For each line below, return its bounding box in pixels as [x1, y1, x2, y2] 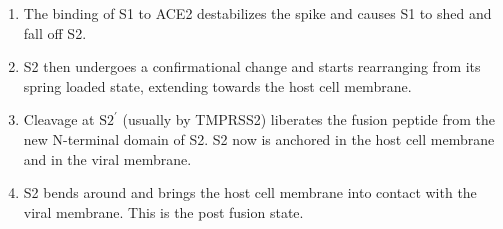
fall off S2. [23, 22, 87, 43]
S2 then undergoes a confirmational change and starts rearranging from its [23, 56, 481, 77]
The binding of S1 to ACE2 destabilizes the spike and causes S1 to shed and [23, 3, 492, 23]
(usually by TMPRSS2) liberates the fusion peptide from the [122, 109, 496, 130]
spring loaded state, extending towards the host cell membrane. [23, 75, 412, 96]
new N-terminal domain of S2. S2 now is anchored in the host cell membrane [23, 128, 495, 149]
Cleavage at [23, 109, 95, 130]
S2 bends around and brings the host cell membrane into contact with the [23, 182, 477, 203]
